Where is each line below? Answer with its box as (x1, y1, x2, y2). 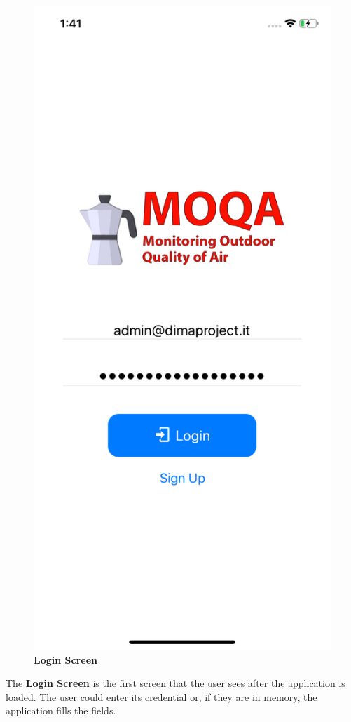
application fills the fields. (6, 703, 116, 718)
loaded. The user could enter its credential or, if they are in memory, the (6, 689, 317, 704)
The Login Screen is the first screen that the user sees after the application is (6, 676, 345, 690)
